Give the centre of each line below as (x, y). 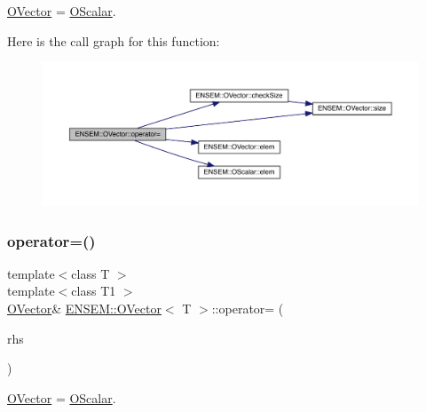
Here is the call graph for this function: (114, 40)
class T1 (94, 291)
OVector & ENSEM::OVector (84, 309)
